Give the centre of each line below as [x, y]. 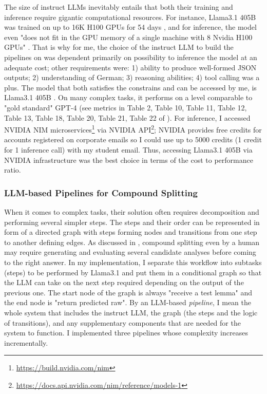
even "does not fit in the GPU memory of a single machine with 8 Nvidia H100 [128, 37]
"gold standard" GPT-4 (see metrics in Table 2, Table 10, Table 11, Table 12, [126, 107]
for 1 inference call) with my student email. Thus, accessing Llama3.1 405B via [128, 149]
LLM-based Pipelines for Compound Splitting [101, 192]
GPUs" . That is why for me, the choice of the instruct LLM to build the [119, 47]
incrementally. [26, 342]
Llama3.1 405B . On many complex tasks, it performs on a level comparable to [128, 97]
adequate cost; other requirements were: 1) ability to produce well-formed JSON [130, 67]
